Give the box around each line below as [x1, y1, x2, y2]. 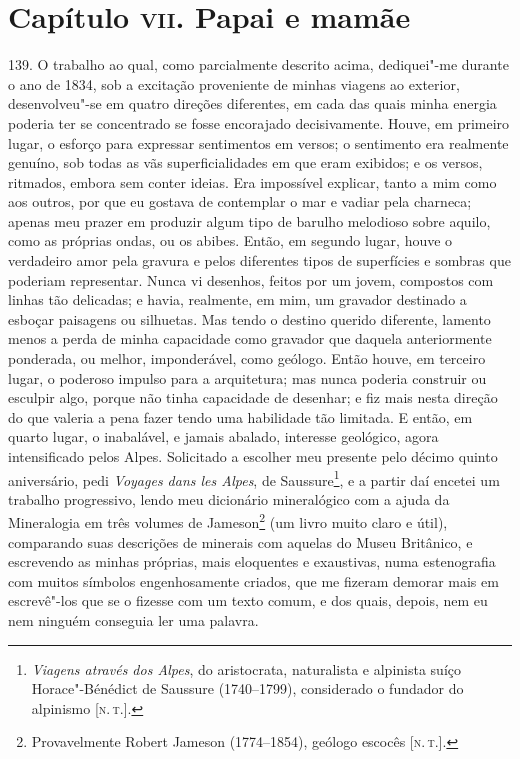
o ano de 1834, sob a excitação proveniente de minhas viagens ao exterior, [8, 73, 460, 94]
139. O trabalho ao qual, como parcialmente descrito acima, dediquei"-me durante [8, 54, 509, 75]
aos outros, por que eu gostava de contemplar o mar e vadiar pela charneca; [8, 191, 472, 212]
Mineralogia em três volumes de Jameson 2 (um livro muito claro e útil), [8, 509, 448, 533]
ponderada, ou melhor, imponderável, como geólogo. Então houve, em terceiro [8, 348, 486, 369]
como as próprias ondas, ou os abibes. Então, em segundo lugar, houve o [8, 230, 453, 251]
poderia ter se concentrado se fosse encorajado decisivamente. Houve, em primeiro [8, 112, 510, 133]
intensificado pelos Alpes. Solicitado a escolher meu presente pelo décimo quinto [8, 446, 498, 466]
